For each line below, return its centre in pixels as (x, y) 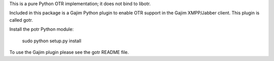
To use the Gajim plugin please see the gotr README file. (69, 52)
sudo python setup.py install (52, 41)
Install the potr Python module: (41, 29)
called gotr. (21, 20)
